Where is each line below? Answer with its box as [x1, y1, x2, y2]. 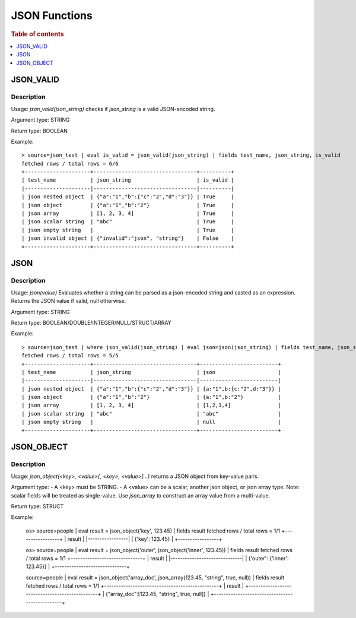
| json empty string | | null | [21, 419, 281, 426]
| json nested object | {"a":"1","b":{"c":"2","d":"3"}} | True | [21, 194, 234, 200]
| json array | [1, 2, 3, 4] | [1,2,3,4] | [21, 402, 281, 409]
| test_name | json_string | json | [21, 369, 281, 375]
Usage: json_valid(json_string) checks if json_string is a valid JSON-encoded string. [11, 105, 215, 112]
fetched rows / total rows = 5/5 [21, 352, 119, 359]
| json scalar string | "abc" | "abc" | [21, 410, 281, 417]
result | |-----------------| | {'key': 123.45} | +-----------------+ [67, 535, 223, 543]
